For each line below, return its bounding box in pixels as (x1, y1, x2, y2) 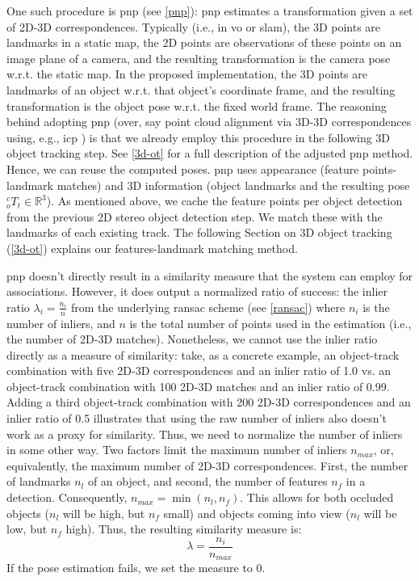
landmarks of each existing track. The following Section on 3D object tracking (6, 224, 392, 241)
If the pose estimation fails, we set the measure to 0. (6, 559, 266, 576)
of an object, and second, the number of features (87, 473, 328, 490)
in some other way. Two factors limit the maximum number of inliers (6, 441, 347, 458)
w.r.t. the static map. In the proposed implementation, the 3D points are (6, 65, 367, 82)
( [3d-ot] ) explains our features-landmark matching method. (6, 239, 298, 256)
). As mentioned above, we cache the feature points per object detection (46, 192, 403, 209)
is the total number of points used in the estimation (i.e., (129, 314, 412, 331)
